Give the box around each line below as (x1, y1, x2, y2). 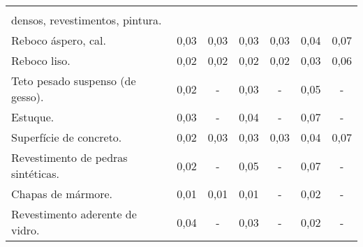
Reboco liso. (11, 52, 71, 68)
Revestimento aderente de (11, 206, 137, 222)
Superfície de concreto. (11, 129, 122, 145)
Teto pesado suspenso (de (11, 73, 136, 89)
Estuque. (11, 109, 54, 125)
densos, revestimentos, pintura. (11, 12, 162, 28)
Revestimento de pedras (11, 149, 128, 165)
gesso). (11, 89, 44, 105)
